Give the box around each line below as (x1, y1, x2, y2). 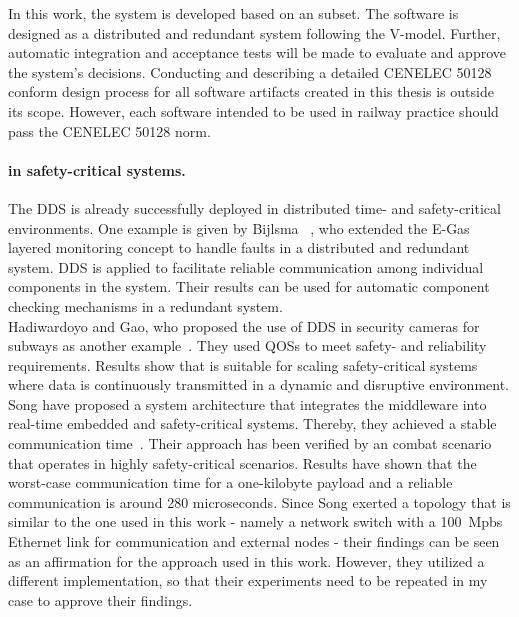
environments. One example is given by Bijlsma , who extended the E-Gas (8, 217, 470, 238)
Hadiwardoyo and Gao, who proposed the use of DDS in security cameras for (8, 315, 480, 336)
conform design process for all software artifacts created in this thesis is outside (8, 81, 494, 102)
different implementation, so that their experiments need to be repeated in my (8, 570, 488, 591)
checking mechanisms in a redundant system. (8, 295, 283, 316)
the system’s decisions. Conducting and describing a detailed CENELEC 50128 (8, 61, 492, 82)
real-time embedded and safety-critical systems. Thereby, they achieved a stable (8, 413, 497, 434)
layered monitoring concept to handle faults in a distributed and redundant (8, 237, 470, 258)
